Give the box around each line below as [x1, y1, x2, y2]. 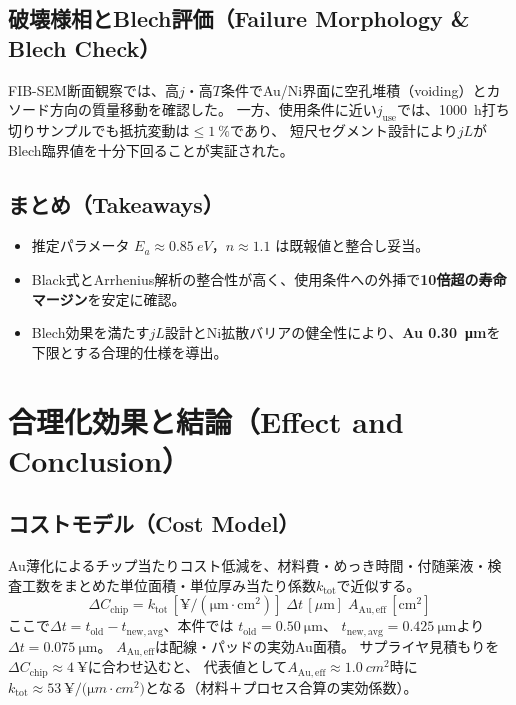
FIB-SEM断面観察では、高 [8, 79, 179, 100]
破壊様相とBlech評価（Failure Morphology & [8, 3, 470, 34]
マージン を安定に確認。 [31, 288, 186, 309]
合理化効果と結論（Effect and [8, 400, 404, 441]
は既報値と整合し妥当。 [275, 235, 430, 256]
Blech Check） [8, 32, 161, 63]
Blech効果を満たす [31, 322, 150, 343]
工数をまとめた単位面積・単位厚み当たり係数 [21, 574, 316, 595]
